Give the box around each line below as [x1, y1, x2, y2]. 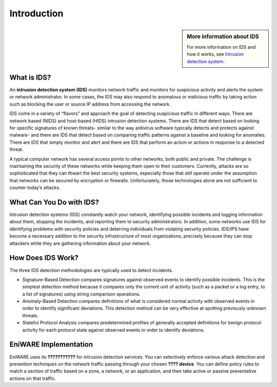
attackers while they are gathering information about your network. [9, 240, 151, 246]
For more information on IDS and [187, 44, 256, 50]
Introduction [9, 8, 64, 19]
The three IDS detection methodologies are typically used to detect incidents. [9, 267, 173, 273]
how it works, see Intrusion [187, 51, 244, 57]
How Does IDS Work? [9, 254, 79, 262]
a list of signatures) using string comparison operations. [22, 291, 141, 297]
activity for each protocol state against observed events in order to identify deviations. [22, 326, 205, 333]
